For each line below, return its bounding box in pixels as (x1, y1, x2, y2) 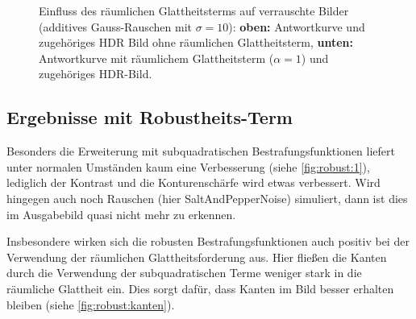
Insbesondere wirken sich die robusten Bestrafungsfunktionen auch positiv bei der (6, 233, 410, 250)
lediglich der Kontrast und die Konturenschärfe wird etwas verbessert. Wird (6, 174, 381, 191)
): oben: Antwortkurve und (228, 18, 365, 35)
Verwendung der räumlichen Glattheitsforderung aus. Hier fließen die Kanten (6, 248, 387, 265)
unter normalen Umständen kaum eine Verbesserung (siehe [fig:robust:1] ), (6, 158, 370, 175)
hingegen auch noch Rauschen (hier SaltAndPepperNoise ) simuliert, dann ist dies (6, 189, 408, 206)
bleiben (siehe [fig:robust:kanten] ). (6, 296, 175, 313)
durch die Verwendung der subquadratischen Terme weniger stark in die (6, 264, 362, 281)
